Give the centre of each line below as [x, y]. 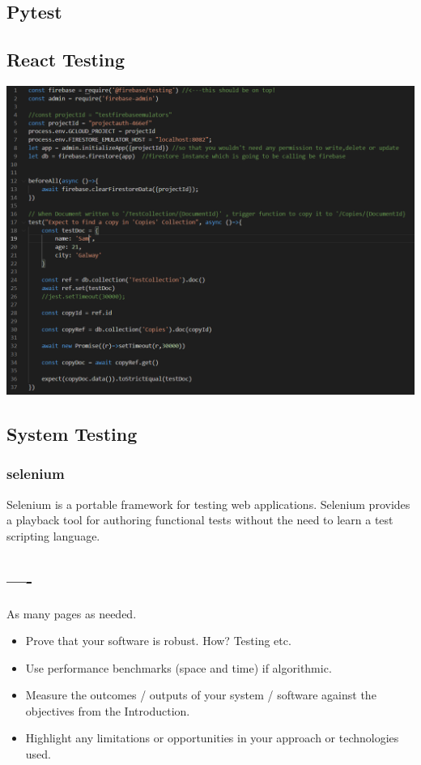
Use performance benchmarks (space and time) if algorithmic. [179, 667]
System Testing [72, 433]
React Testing [66, 60]
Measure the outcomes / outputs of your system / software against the [201, 695]
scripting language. [53, 535]
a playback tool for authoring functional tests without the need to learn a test [200, 520]
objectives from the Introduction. [108, 710]
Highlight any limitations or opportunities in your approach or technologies [212, 738]
